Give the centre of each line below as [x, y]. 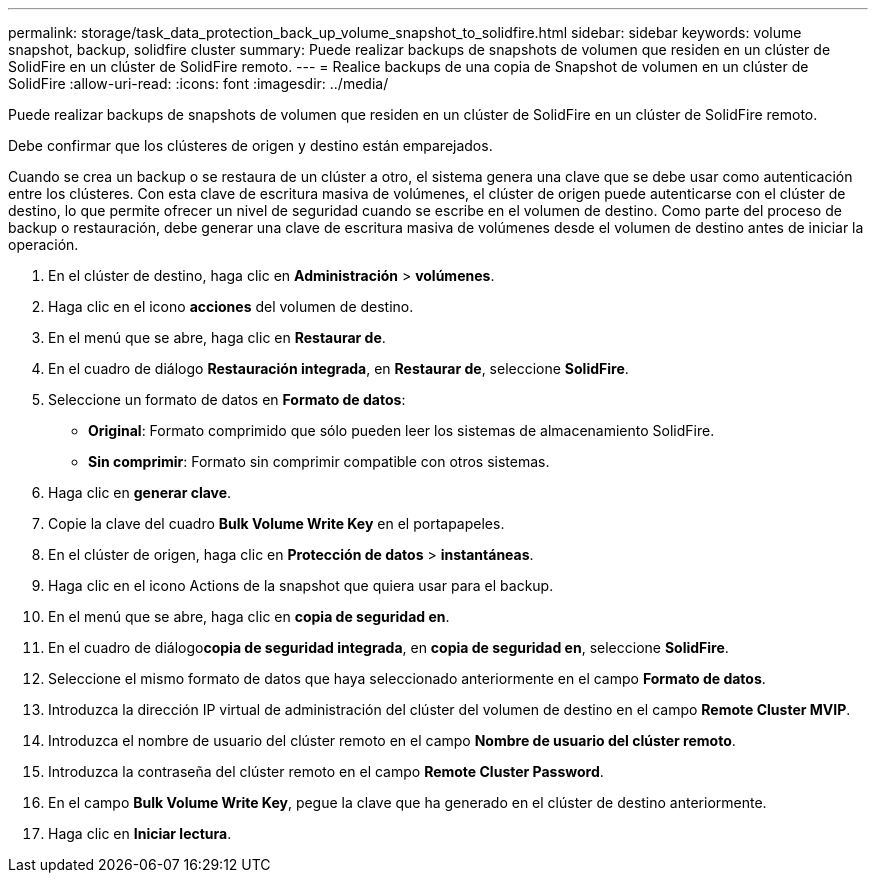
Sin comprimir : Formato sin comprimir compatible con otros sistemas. [319, 461]
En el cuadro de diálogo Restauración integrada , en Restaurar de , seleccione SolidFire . [338, 368]
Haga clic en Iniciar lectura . [140, 833]
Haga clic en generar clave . [140, 492]
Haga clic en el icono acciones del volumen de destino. [231, 306]
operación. [43, 244]
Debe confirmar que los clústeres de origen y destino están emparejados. [250, 145]
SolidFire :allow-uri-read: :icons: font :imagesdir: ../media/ [198, 83]
